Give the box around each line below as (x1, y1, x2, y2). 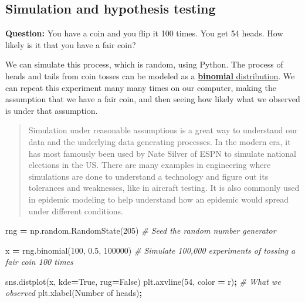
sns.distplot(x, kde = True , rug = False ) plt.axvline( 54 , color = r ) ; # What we (5, 275, 281, 287)
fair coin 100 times (5, 255, 73, 268)
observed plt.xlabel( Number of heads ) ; (5, 287, 142, 299)
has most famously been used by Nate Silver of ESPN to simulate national (28, 147, 296, 159)
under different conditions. (28, 204, 123, 217)
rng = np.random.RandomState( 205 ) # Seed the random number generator (5, 224, 276, 237)
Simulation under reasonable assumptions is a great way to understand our (28, 124, 298, 136)
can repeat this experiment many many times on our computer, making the (5, 81, 276, 93)
